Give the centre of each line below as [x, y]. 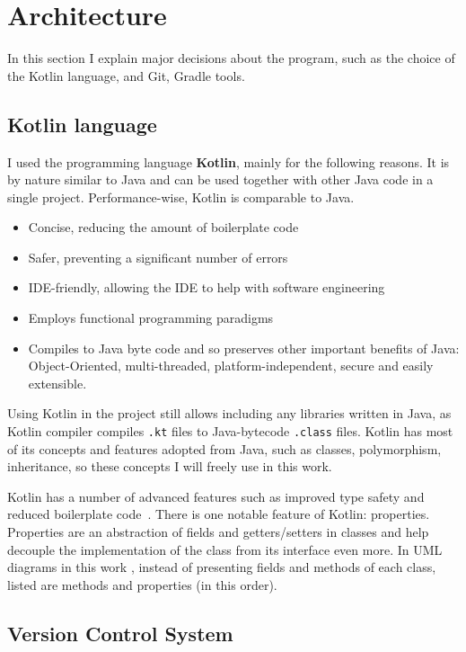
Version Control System [120, 633]
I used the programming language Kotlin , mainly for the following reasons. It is [229, 161]
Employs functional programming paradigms [151, 318]
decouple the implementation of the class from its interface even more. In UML [225, 549]
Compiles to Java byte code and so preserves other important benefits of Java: [244, 348]
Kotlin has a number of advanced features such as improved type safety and [216, 496]
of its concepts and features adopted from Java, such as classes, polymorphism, [224, 448]
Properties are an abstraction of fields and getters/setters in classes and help [218, 532]
